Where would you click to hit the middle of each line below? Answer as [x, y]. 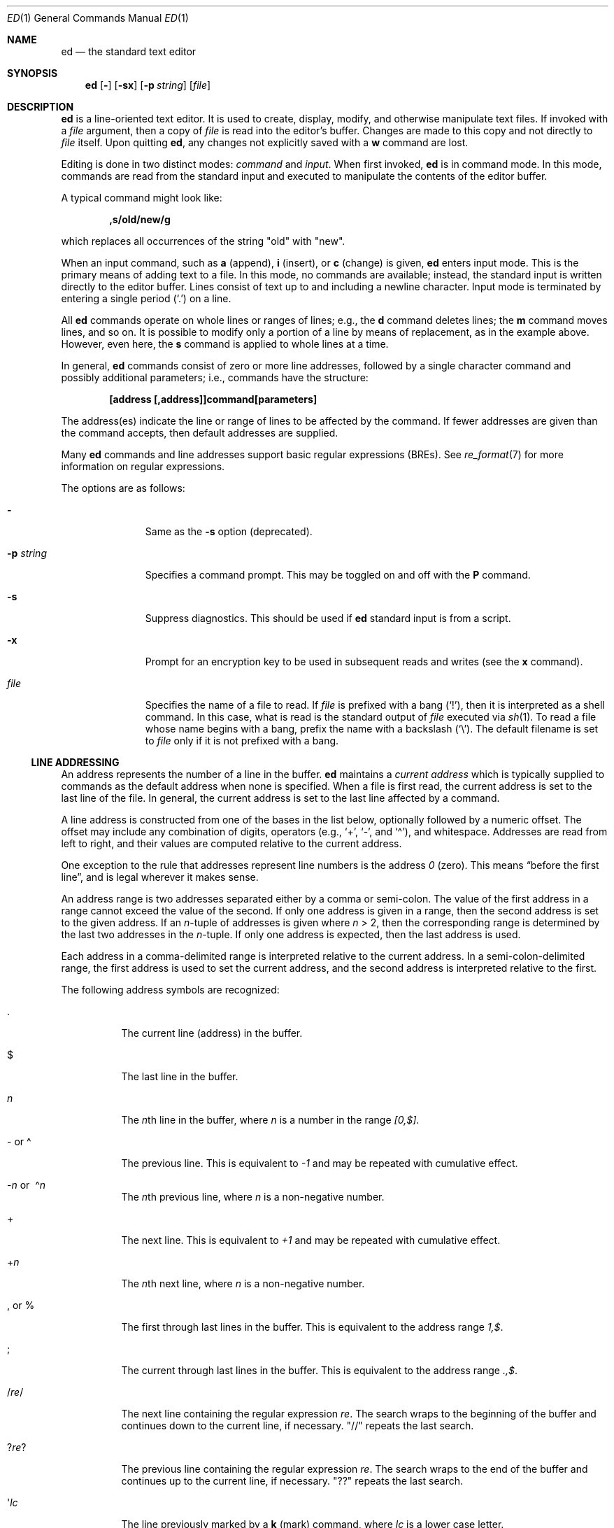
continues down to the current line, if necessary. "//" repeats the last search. [298, 1426]
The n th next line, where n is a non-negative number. [243, 1283]
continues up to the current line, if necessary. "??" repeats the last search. [292, 1481]
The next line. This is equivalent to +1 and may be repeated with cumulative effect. [311, 1240]
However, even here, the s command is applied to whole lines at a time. [225, 344]
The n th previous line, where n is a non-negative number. [253, 1197]
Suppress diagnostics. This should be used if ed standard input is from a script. [328, 618]
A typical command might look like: [142, 198]
